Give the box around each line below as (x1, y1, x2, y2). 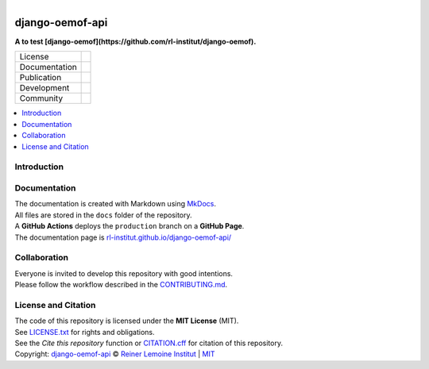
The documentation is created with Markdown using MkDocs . (14, 199, 216, 209)
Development (19, 83, 70, 94)
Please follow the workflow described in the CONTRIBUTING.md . (14, 280, 228, 290)
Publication (19, 72, 62, 83)
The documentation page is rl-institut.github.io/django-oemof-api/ (14, 233, 232, 242)
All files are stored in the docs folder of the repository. (14, 210, 192, 220)
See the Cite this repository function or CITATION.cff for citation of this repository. (14, 338, 284, 348)
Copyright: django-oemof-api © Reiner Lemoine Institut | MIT (14, 349, 215, 359)
